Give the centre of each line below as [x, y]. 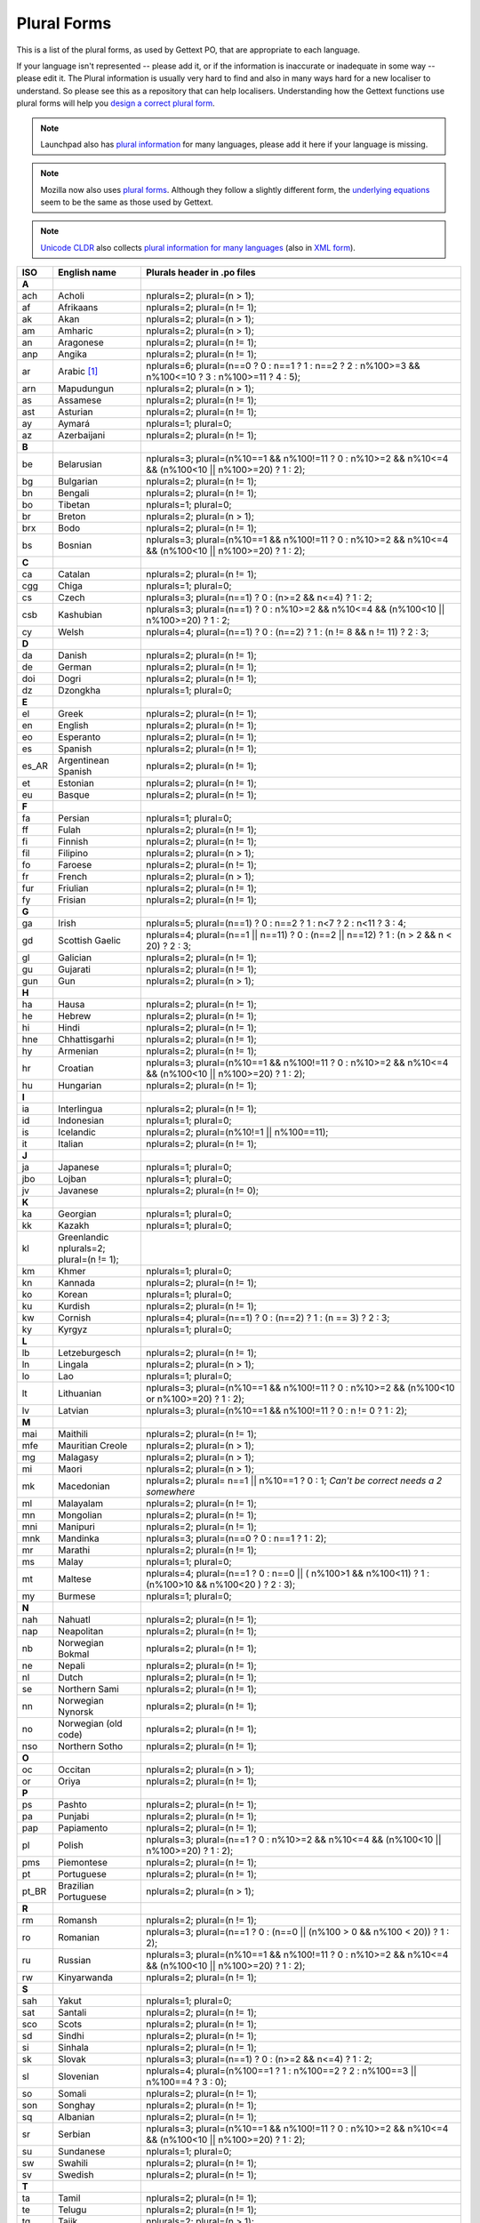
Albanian [76, 2117]
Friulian [73, 888]
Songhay [76, 2106]
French [73, 877]
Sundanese [82, 2152]
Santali [72, 2012]
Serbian [74, 2134]
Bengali [74, 494]
